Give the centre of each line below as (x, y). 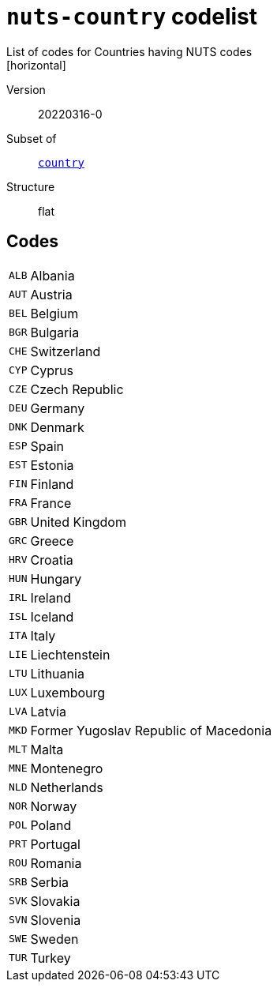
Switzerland (66, 351)
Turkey (51, 958)
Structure (31, 186)
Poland (51, 825)
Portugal (55, 844)
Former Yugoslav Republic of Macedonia (151, 730)
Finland (52, 484)
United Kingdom (78, 522)
